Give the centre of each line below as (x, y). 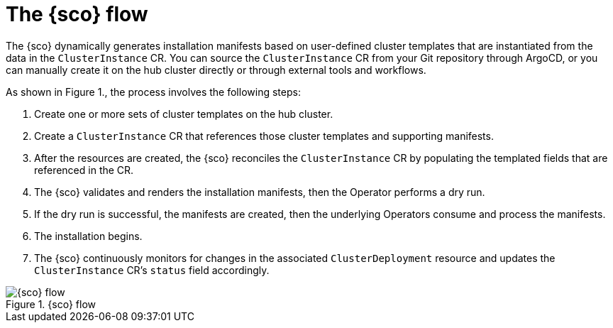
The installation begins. (88, 236)
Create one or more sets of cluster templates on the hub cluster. (184, 114)
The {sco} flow (77, 14)
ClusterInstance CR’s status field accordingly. (152, 270)
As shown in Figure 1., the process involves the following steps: (153, 92)
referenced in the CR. (84, 170)
